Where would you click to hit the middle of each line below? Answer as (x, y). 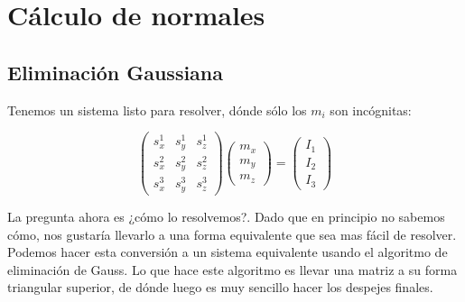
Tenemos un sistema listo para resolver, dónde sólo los (157, 110)
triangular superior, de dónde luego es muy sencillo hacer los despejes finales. (220, 287)
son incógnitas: (371, 110)
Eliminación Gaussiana (116, 72)
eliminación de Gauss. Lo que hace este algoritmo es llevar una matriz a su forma (232, 269)
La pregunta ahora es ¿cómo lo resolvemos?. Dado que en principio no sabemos (226, 216)
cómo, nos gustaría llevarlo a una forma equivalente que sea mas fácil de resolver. (232, 234)
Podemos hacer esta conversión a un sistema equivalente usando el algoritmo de (228, 252)
